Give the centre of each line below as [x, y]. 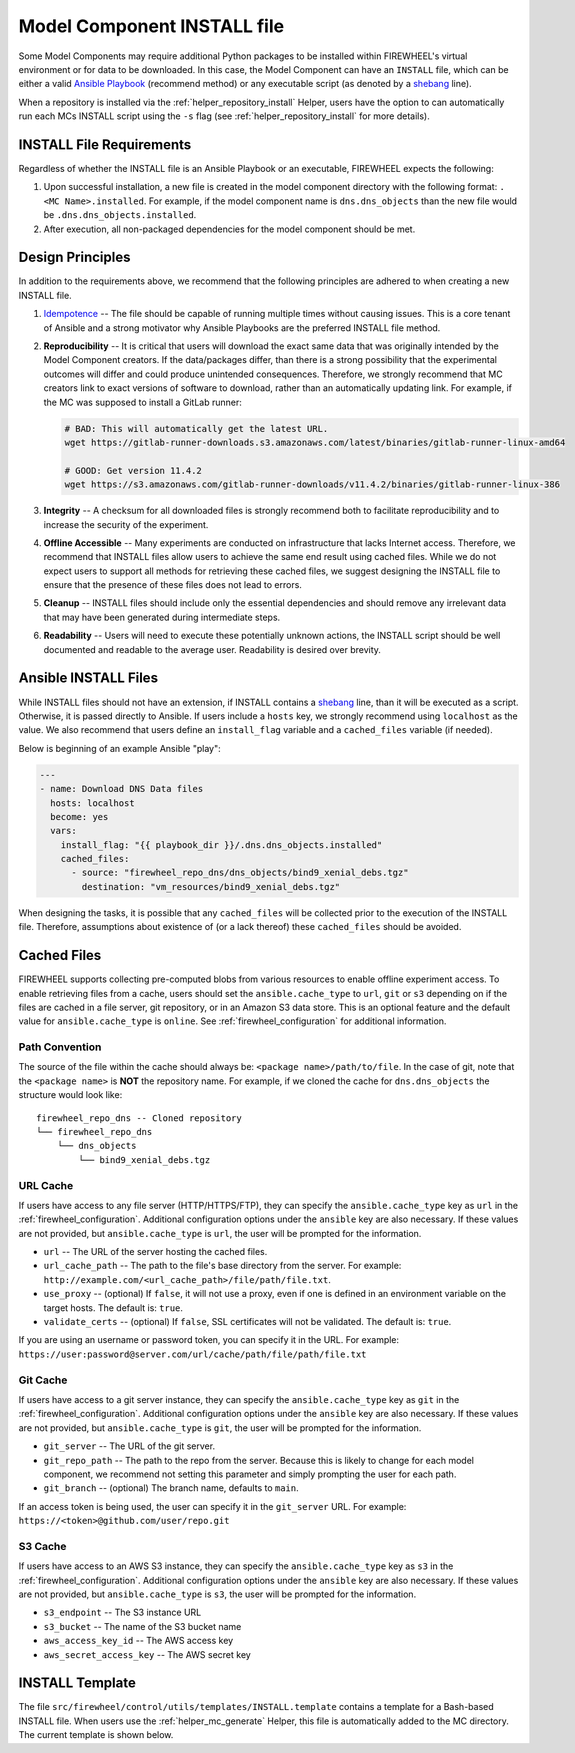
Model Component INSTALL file [151, 26]
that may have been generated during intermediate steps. [162, 617]
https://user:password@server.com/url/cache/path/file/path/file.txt [192, 1354]
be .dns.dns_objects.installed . [120, 215]
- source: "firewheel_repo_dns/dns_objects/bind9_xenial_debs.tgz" [240, 873]
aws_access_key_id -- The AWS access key [138, 1641]
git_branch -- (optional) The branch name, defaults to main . [171, 1488]
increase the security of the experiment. [126, 524]
